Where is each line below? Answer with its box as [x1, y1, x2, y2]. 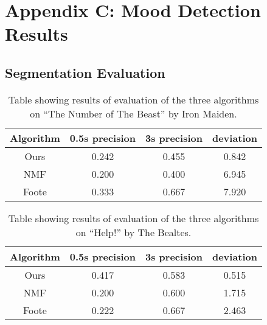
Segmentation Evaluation [5, 63, 165, 82]
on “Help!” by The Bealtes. [75, 225, 192, 239]
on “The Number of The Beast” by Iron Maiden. [30, 106, 237, 121]
